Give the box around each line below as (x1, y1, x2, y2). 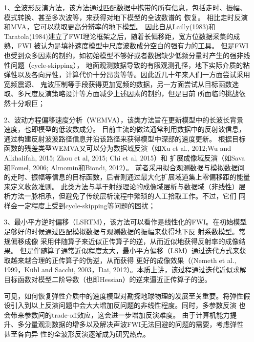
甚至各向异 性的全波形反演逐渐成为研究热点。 (4, 329, 150, 339)
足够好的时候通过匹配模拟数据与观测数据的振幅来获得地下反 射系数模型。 (4, 226, 239, 237)
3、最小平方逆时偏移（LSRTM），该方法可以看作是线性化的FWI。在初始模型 (4, 217, 247, 227)
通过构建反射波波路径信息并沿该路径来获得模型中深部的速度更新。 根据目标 (4, 133, 246, 143)
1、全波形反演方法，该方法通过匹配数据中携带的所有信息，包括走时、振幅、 (4, 2, 247, 12)
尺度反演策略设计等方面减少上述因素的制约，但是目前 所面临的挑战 (24, 88, 239, 99)
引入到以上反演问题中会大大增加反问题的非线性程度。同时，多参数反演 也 (10, 300, 246, 310)
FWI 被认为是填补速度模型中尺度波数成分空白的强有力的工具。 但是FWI (17, 40, 249, 51)
